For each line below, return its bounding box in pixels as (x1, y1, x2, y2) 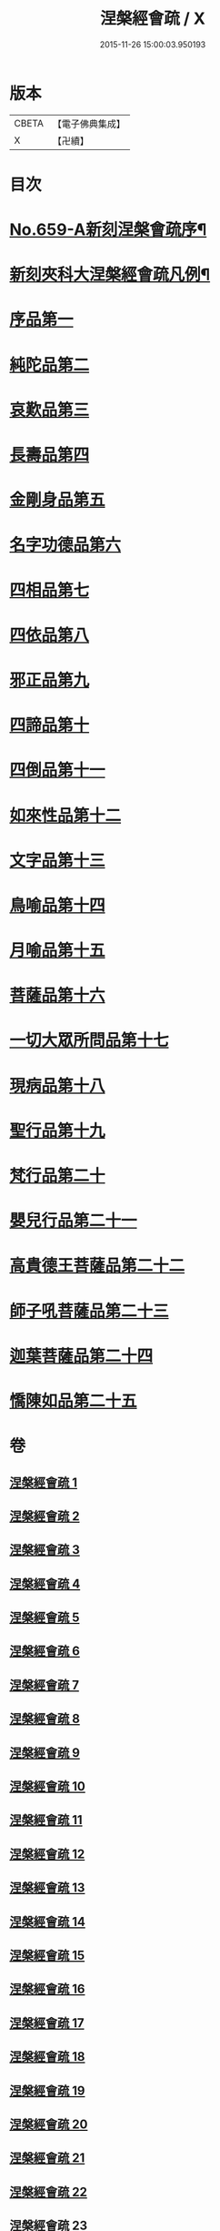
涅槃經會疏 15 (9, 1947, 85, 1962)
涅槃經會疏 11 (9, 1812, 84, 1828)
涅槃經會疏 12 (9, 1846, 85, 1861)
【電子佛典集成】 (52, 117, 125, 130)
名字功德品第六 (9, 534, 122, 555)
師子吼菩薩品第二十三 (9, 1301, 170, 1321)
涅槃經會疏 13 (9, 1881, 85, 1896)
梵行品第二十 (9, 1166, 106, 1186)
